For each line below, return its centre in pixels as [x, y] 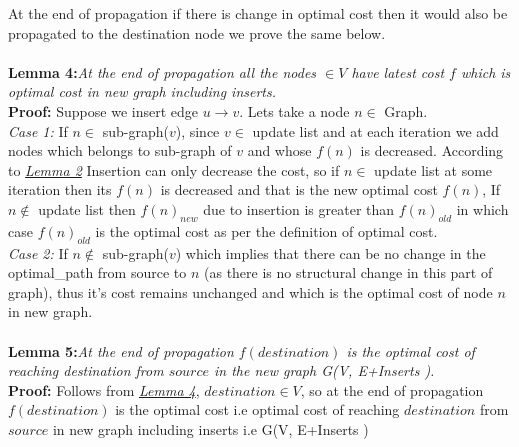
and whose [279, 150]
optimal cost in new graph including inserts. [142, 91]
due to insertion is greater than [299, 208]
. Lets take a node [294, 110]
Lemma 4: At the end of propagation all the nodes [162, 71]
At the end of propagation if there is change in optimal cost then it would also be [258, 13]
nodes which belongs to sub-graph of [120, 150]
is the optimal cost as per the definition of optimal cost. [266, 230]
